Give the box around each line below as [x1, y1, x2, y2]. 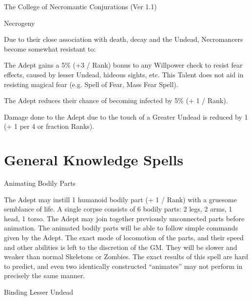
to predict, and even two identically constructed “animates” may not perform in [4, 261, 243, 271]
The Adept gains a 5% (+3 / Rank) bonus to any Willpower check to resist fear [4, 60, 243, 70]
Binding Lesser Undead [4, 287, 74, 297]
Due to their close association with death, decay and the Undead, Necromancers [4, 34, 243, 44]
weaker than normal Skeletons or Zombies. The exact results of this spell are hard [4, 251, 249, 262]
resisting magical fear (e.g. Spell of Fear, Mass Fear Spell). [4, 79, 178, 89]
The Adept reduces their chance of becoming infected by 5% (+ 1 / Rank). [4, 95, 228, 106]
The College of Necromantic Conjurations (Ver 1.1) [4, 1, 157, 11]
